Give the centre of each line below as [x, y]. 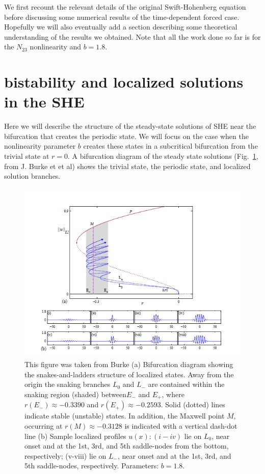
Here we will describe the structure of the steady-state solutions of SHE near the [130, 126]
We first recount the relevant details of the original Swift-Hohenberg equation [125, 7]
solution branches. [32, 176]
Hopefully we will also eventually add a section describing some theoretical [121, 27]
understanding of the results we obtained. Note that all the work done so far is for [132, 36]
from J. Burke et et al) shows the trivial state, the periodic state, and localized [127, 166]
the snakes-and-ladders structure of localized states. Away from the [129, 374]
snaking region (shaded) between [76, 394]
